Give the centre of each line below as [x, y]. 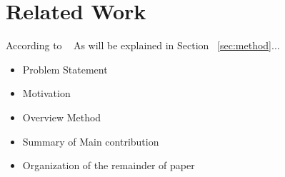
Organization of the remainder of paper [109, 165]
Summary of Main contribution [91, 141]
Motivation [46, 93]
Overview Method [62, 117]
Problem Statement [65, 69]
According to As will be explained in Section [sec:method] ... [143, 45]
